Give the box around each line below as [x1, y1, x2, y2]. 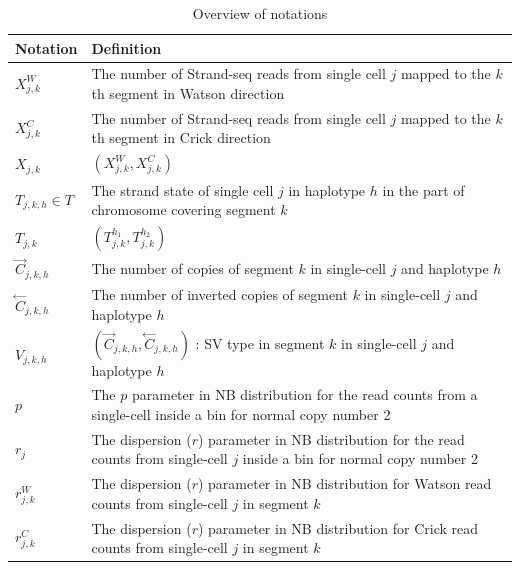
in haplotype [288, 179, 366, 200]
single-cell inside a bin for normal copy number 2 [91, 404, 391, 425]
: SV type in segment [195, 332, 325, 353]
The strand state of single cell [91, 179, 274, 200]
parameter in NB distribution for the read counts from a [131, 384, 478, 405]
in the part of [382, 179, 465, 200]
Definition [91, 37, 162, 58]
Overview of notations [192, 3, 328, 23]
